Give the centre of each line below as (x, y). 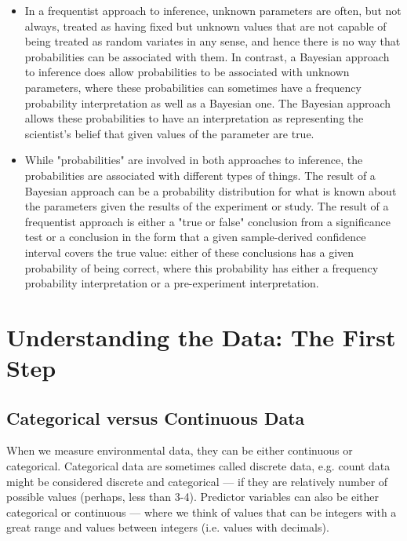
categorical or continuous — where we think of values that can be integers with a (202, 512)
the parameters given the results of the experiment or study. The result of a (207, 206)
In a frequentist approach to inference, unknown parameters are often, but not (213, 10)
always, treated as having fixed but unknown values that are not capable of (205, 26)
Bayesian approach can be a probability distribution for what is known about (211, 190)
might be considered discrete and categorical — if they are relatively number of (197, 481)
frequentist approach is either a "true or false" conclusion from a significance (207, 221)
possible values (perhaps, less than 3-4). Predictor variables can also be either (193, 497)
